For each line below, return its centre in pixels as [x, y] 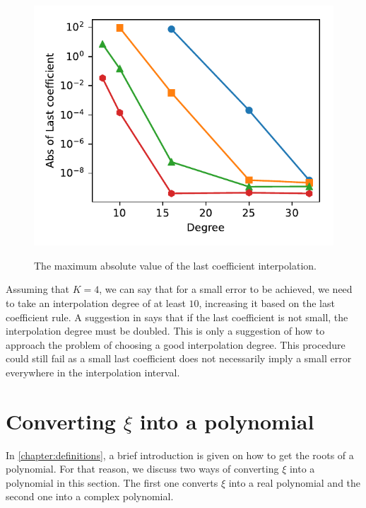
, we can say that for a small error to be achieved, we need [226, 289]
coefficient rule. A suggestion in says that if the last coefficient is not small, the [177, 317]
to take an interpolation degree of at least [96, 302]
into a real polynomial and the [295, 482]
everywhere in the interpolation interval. [93, 372]
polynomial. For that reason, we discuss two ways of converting [142, 469]
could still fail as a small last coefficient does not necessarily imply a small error [179, 358]
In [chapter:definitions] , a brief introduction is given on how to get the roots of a [180, 455]
